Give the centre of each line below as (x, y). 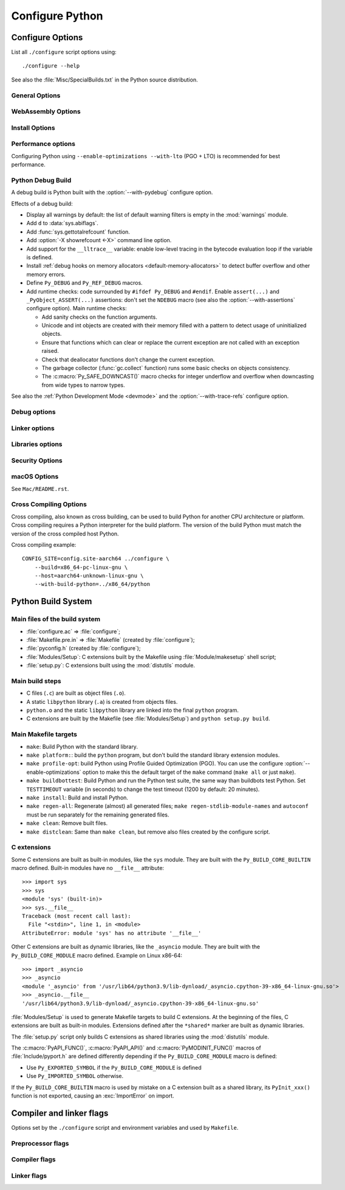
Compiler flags (33, 1160)
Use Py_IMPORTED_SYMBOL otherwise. (75, 1076)
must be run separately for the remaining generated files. (98, 815)
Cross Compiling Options (49, 504)
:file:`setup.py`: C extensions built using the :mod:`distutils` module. (111, 666)
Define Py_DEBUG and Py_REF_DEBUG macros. (84, 283)
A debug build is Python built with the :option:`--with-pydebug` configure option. (112, 192)
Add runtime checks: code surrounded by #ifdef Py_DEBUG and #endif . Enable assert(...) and (153, 291)
